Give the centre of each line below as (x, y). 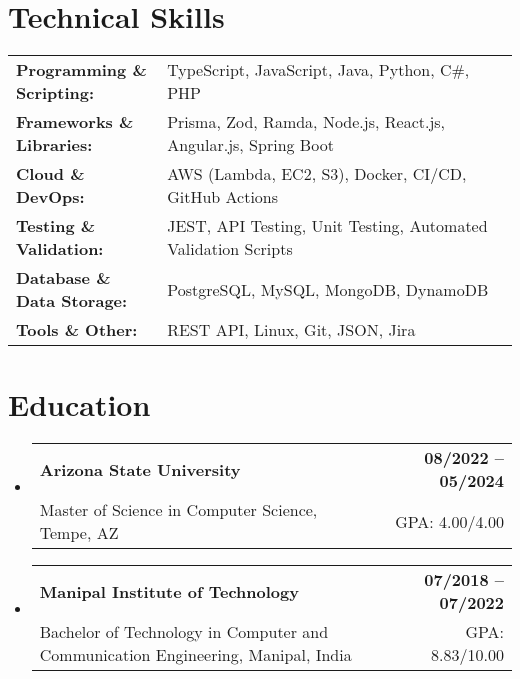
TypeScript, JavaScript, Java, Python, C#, (318, 70)
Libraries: (54, 145)
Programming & (81, 70)
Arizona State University (140, 469)
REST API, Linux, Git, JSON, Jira (291, 330)
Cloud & (50, 174)
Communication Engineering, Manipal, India (195, 655)
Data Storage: (72, 301)
